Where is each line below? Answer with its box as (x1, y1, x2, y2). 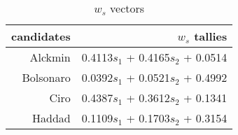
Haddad (32, 110, 71, 126)
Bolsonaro (22, 69, 71, 85)
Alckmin (29, 49, 71, 65)
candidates (11, 28, 71, 44)
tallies (194, 28, 227, 44)
